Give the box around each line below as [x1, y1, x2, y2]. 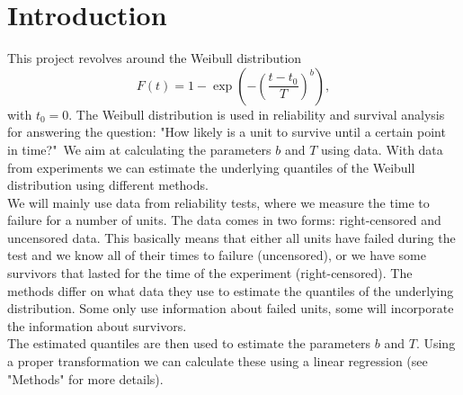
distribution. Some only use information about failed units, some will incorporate [7, 299, 454, 318]
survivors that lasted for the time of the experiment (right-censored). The [7, 264, 413, 283]
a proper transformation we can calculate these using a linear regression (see [7, 352, 428, 371]
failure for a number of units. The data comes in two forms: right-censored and [7, 211, 441, 229]
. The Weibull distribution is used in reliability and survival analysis [68, 104, 445, 123]
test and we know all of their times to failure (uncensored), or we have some [7, 246, 426, 265]
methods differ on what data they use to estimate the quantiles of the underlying [7, 281, 454, 300]
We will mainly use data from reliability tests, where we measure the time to [7, 193, 430, 211]
